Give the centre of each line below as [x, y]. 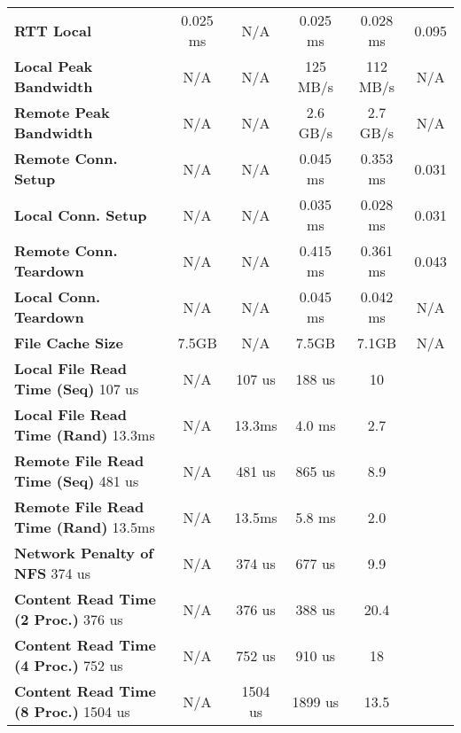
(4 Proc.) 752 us [69, 665]
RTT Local [53, 30]
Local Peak [54, 66]
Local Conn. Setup [81, 214]
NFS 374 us [53, 573]
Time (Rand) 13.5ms [85, 527]
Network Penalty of [84, 553]
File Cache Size [69, 343]
